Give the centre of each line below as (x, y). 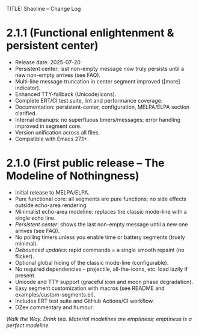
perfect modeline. (28, 325)
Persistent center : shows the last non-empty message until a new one (101, 224)
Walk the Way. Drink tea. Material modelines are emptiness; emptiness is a (99, 319)
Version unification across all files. (57, 132)
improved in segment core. (48, 126)
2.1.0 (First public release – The (85, 163)
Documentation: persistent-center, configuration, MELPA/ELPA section (102, 107)
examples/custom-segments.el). (55, 294)
